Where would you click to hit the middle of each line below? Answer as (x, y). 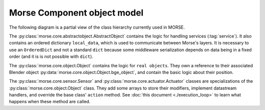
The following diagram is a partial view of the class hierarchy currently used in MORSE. (97, 27)
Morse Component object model (76, 13)
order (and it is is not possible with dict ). (51, 56)
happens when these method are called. (50, 102)
